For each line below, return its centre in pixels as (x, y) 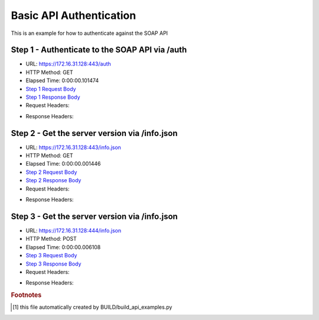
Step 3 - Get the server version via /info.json (95, 216)
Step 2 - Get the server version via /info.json (94, 133)
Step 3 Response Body (53, 264)
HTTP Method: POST (51, 239)
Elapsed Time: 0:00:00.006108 (63, 247)
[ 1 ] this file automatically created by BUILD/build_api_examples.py (92, 307)
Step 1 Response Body (53, 97)
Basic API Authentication (74, 15)
